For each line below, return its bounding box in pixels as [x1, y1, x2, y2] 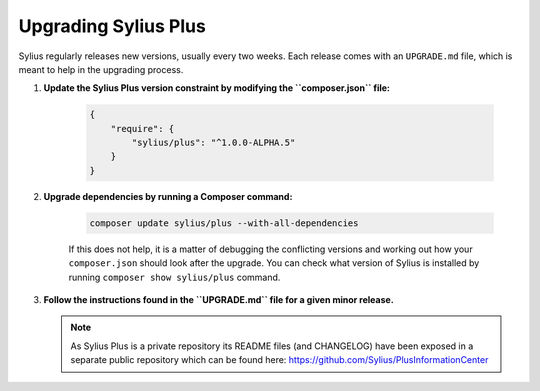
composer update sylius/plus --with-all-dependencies [89, 217, 359, 229]
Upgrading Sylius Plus [18, 15, 207, 37]
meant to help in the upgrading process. [18, 63, 184, 75]
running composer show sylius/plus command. [68, 271, 281, 283]
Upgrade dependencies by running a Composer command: [43, 190, 293, 202]
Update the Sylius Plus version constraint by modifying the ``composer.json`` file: [43, 82, 390, 94]
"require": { [110, 123, 175, 134]
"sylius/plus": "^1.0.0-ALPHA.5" [131, 137, 296, 149]
